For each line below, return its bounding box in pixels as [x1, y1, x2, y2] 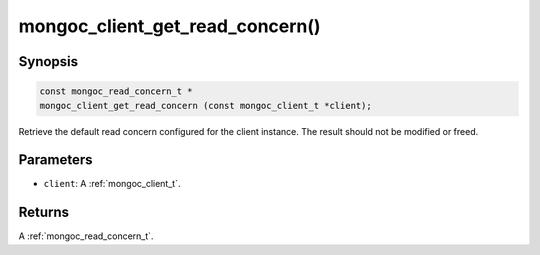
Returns [18, 204, 70, 221]
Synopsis [18, 53, 79, 70]
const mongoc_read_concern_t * [39, 86, 194, 97]
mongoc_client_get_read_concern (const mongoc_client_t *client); [39, 100, 372, 111]
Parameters [18, 151, 93, 169]
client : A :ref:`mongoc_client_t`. [43, 178, 181, 190]
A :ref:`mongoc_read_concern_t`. [18, 230, 154, 242]
